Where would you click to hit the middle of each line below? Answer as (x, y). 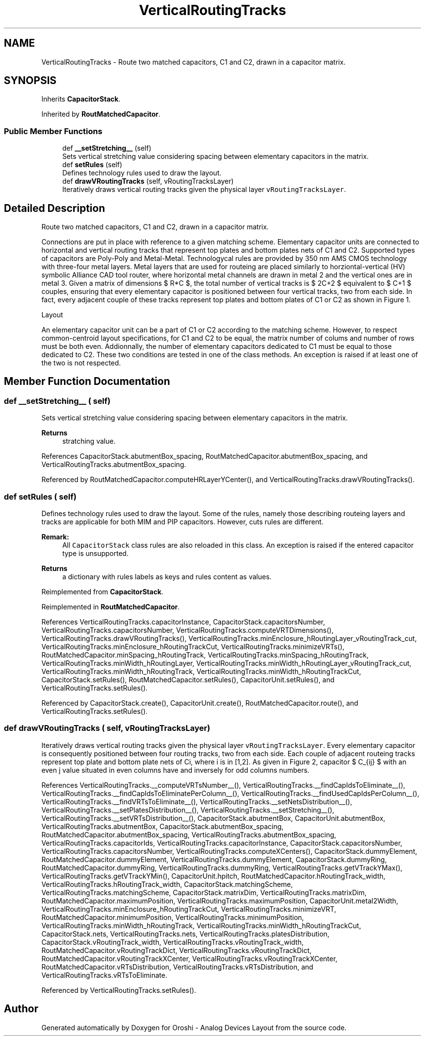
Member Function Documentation (87, 381)
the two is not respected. (81, 363)
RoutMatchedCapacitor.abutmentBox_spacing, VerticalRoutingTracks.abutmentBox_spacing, (189, 834)
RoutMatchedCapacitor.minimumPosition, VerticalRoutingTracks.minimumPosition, (173, 917)
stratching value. (89, 441)
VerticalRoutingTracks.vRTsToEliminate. (104, 975)
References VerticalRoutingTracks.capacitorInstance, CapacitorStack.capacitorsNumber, (183, 622)
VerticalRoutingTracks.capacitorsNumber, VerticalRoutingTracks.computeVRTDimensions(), (188, 630)
